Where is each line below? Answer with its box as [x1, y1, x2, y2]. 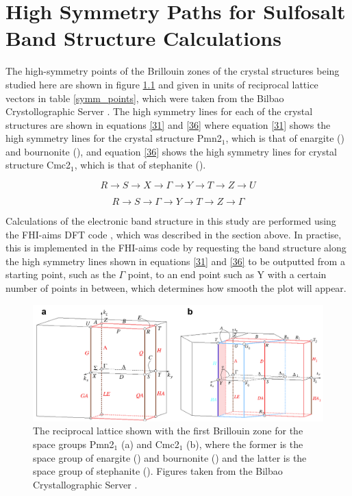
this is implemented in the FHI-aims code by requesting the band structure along [5, 240, 347, 255]
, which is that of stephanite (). [74, 158, 206, 172]
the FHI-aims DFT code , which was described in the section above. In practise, [5, 227, 342, 241]
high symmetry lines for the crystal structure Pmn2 [5, 131, 222, 145]
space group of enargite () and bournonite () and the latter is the [33, 450, 307, 464]
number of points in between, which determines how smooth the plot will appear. [5, 281, 347, 295]
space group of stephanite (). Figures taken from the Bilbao [33, 464, 283, 478]
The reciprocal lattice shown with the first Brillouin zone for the [33, 423, 303, 438]
